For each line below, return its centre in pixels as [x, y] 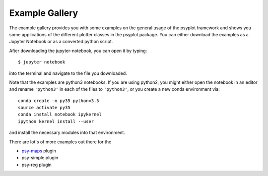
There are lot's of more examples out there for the [60, 142]
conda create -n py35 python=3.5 [59, 101]
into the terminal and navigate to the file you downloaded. [68, 73]
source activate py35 [44, 108]
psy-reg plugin [36, 165]
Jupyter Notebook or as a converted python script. [61, 42]
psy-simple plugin [40, 158]
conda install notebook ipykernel [60, 115]
